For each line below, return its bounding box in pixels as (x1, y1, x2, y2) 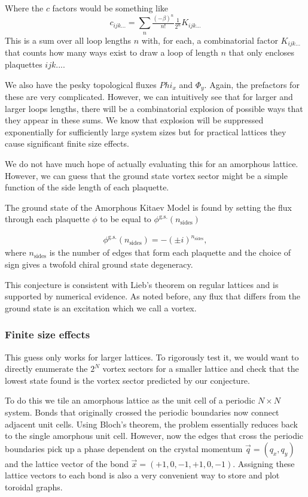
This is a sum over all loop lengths (5, 34, 132, 46)
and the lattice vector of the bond (5, 457, 129, 469)
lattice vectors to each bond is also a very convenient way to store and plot (5, 469, 280, 481)
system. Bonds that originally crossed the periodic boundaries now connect (5, 405, 279, 418)
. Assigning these (233, 457, 295, 469)
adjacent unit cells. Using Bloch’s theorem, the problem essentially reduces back (5, 417, 298, 430)
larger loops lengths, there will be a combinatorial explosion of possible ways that (5, 102, 303, 114)
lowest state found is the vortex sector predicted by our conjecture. (5, 374, 250, 386)
